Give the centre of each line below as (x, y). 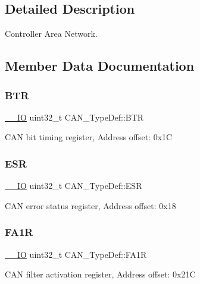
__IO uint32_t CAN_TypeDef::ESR (74, 186)
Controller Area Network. (51, 34)
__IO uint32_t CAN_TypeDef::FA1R (76, 254)
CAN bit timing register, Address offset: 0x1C (89, 137)
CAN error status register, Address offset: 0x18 (90, 205)
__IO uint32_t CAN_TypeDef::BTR (74, 117)
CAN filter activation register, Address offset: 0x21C (100, 274)
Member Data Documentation (100, 66)
